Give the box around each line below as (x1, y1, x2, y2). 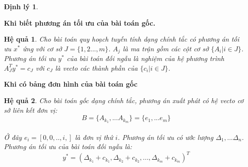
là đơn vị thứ (75, 132, 113, 142)
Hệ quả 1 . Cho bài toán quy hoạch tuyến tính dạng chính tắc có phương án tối (4, 34, 239, 44)
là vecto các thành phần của (55, 62, 138, 73)
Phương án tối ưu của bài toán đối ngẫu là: (4, 141, 132, 152)
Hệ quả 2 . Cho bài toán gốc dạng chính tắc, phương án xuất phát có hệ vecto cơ (4, 95, 244, 106)
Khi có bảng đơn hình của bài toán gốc (4, 79, 138, 89)
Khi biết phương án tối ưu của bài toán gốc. (4, 17, 155, 28)
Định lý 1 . (4, 1, 38, 11)
